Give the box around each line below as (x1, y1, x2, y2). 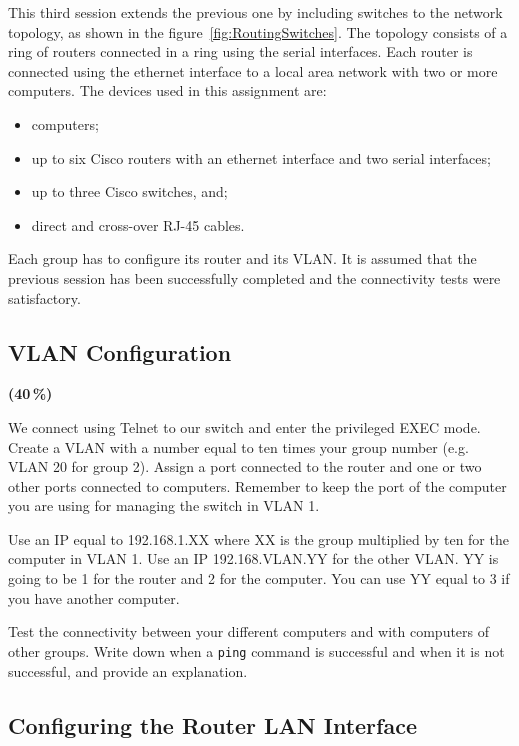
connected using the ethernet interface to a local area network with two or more (8, 60, 498, 81)
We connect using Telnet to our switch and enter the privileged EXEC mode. (8, 416, 481, 437)
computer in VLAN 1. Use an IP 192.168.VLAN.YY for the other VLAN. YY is (8, 548, 499, 569)
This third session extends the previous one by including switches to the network (8, 2, 503, 22)
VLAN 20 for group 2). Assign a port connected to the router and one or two (8, 456, 482, 477)
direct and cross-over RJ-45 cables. (31, 214, 245, 235)
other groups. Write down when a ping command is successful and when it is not (8, 640, 505, 661)
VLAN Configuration (8, 336, 232, 367)
